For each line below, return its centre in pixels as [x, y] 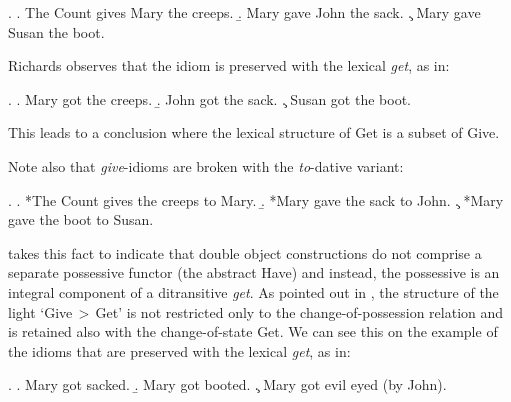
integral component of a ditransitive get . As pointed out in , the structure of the [253, 291]
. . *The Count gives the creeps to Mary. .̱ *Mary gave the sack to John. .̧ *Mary [256, 199]
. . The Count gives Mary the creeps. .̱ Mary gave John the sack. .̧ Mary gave [244, 12]
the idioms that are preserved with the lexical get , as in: [179, 350]
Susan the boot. [56, 31]
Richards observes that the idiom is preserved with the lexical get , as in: [229, 65]
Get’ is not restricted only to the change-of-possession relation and [299, 311]
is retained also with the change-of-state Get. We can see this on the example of [253, 331]
